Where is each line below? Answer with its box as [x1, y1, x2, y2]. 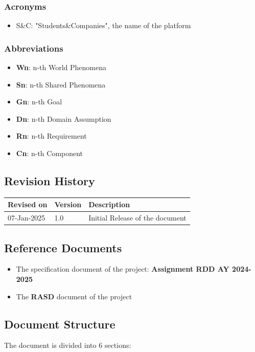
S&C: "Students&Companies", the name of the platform [16, 20, 191, 31]
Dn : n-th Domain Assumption [16, 113, 111, 124]
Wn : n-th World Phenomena [16, 62, 106, 73]
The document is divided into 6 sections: [4, 340, 131, 350]
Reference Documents [4, 239, 122, 255]
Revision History [4, 172, 95, 188]
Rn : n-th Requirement [16, 130, 87, 141]
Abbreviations [4, 41, 63, 54]
